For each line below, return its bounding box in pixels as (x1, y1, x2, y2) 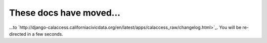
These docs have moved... (9, 7, 121, 18)
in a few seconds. (27, 31, 63, 37)
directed (9, 31, 27, 37)
